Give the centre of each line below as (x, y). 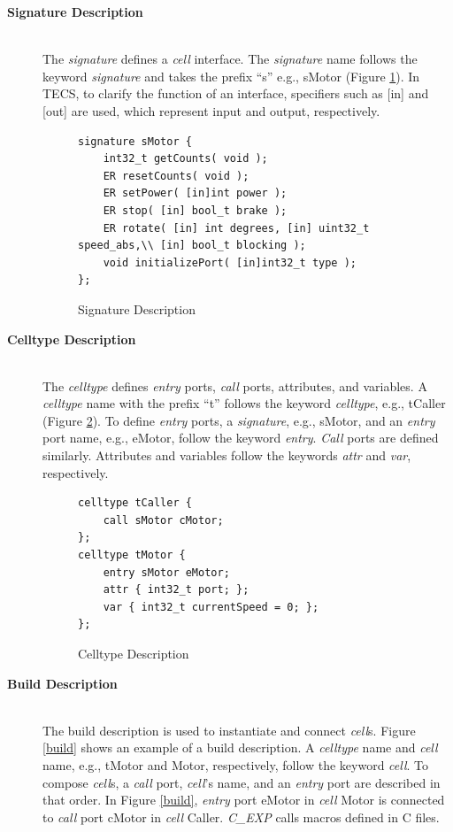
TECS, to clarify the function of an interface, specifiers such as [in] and (236, 93)
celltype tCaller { (135, 503)
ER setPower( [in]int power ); (195, 193)
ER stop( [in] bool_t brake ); (195, 210)
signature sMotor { (135, 141)
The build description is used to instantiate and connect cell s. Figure (229, 730)
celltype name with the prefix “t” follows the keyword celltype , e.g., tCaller (244, 403)
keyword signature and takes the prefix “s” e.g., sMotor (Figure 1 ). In (231, 76)
